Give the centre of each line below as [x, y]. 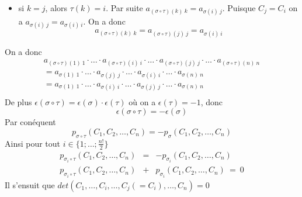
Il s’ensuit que [30, 184]
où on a [142, 101]
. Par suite [124, 8]
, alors [56, 8]
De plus [18, 101]
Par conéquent [30, 122]
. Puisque [239, 8]
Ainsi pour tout [33, 143]
